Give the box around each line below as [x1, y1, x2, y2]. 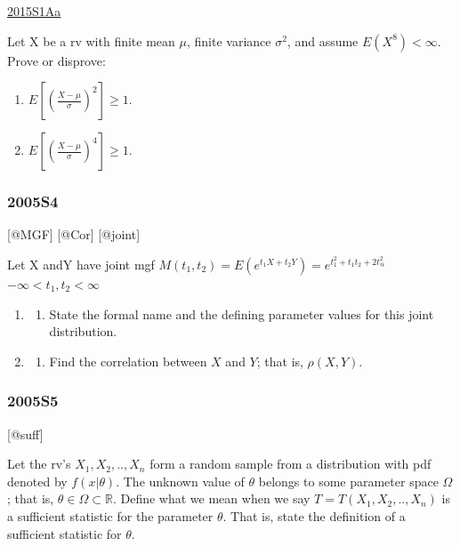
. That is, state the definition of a [222, 506, 406, 525]
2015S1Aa [7, 2, 61, 20]
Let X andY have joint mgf [7, 255, 155, 273]
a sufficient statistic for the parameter [7, 506, 214, 525]
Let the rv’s [7, 454, 71, 473]
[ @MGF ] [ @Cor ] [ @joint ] [7, 225, 141, 244]
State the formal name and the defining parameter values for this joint [49, 304, 434, 323]
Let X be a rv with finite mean [7, 31, 175, 50]
